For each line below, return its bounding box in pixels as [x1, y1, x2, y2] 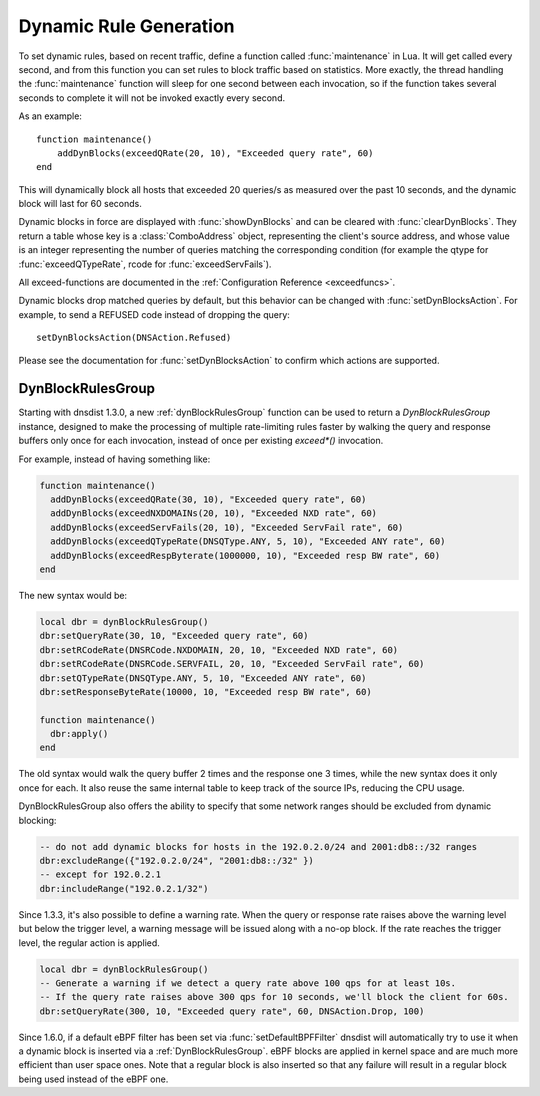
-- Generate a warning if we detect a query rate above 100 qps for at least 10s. [39, 977, 457, 989]
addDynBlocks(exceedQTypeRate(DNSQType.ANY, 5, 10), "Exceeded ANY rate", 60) [50, 536, 446, 547]
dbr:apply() [50, 728, 109, 740]
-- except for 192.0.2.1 [39, 869, 162, 880]
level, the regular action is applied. [18, 936, 160, 949]
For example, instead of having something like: [18, 453, 211, 465]
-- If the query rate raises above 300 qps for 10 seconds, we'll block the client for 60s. [39, 991, 509, 1003]
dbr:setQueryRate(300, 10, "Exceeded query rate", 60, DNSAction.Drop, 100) [39, 1005, 425, 1017]
